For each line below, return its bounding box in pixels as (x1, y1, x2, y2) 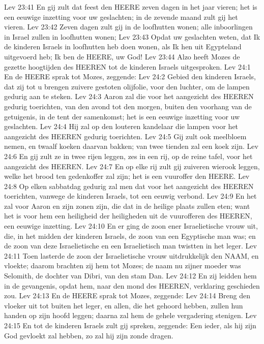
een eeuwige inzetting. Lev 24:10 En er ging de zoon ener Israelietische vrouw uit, (4, 221, 258, 231)
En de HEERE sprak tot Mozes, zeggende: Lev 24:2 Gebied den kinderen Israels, (4, 71, 256, 82)
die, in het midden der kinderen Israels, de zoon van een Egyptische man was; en (4, 230, 256, 241)
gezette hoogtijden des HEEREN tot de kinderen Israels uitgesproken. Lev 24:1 (4, 61, 251, 72)
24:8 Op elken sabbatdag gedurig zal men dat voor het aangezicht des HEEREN (4, 180, 254, 191)
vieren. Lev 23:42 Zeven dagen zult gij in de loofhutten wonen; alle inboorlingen (4, 21, 253, 32)
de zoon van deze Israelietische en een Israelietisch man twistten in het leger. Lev (4, 240, 257, 251)
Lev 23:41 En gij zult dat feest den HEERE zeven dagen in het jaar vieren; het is (4, 2, 257, 12)
